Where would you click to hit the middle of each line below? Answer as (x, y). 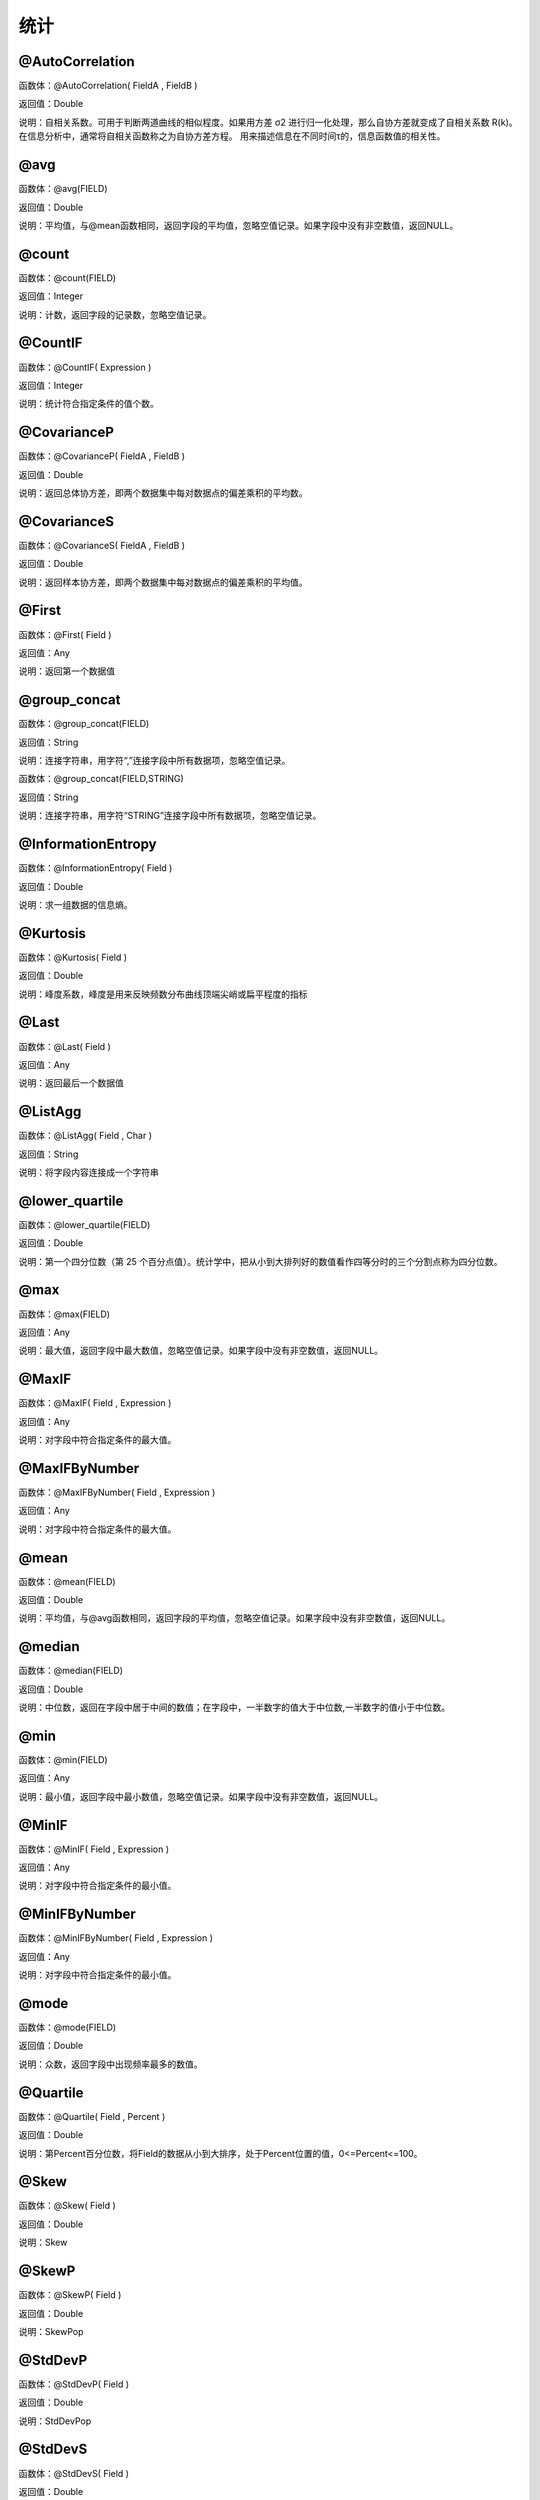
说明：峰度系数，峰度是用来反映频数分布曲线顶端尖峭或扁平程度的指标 (163, 994)
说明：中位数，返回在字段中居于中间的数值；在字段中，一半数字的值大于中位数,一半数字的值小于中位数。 (234, 1707)
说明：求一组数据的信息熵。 (75, 904)
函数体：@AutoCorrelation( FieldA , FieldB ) (108, 86)
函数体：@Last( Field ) (65, 1046)
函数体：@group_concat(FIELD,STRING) (101, 779)
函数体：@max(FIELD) (64, 1314)
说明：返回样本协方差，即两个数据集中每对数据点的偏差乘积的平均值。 (163, 582)
